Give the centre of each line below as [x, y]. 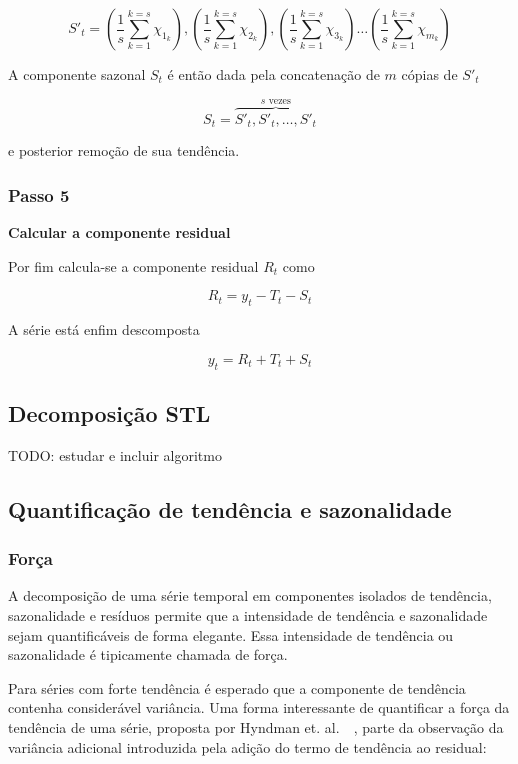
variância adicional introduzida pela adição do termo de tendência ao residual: [247, 746]
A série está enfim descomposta [104, 329]
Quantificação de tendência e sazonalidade [230, 508]
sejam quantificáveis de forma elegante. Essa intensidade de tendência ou [231, 634]
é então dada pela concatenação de [273, 74]
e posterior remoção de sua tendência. [124, 150]
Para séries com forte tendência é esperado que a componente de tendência [237, 687]
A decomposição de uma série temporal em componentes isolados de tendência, [250, 595]
